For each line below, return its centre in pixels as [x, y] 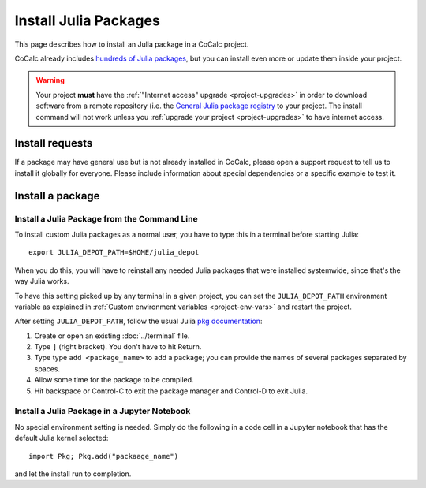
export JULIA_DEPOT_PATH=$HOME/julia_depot [114, 253]
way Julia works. [42, 281]
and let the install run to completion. [73, 474]
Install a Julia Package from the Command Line [106, 218]
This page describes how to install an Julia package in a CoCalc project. [132, 44]
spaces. [47, 369]
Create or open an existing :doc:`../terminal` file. [112, 336]
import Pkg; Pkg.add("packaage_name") [104, 456]
